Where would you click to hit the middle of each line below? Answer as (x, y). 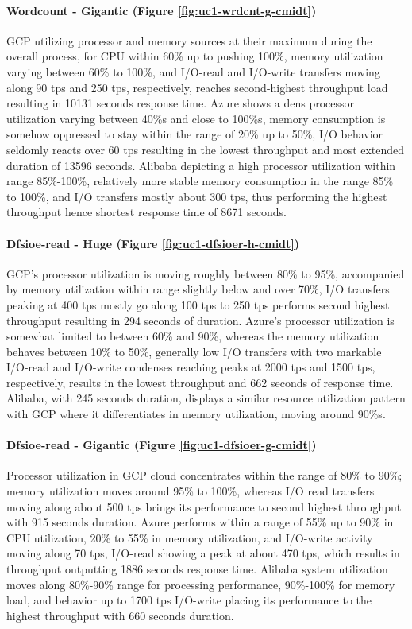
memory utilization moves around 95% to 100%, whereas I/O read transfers (191, 491)
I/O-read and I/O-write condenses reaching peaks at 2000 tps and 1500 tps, (191, 367)
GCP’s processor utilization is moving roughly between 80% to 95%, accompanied (206, 273)
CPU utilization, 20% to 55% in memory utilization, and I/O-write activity (190, 537)
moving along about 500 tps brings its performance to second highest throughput (204, 506)
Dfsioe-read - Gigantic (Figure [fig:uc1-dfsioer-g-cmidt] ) (162, 445)
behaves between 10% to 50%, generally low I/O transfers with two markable (194, 351)
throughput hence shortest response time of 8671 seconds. (146, 212)
